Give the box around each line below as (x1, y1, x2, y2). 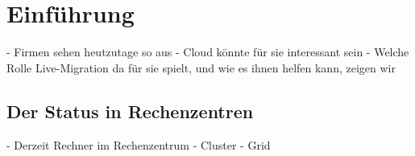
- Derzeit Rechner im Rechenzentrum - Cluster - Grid (6, 136, 271, 153)
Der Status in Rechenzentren (6, 98, 254, 123)
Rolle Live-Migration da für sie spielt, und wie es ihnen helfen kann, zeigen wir (6, 59, 396, 76)
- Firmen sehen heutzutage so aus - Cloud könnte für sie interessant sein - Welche (6, 43, 409, 60)
